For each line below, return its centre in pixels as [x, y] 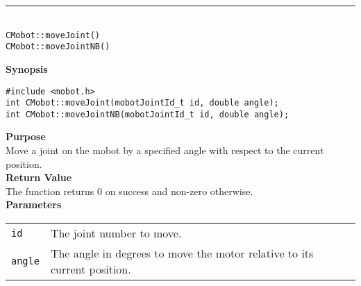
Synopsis [27, 68]
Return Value [39, 177]
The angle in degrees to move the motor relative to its [182, 253]
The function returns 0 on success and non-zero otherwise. [129, 191]
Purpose [26, 136]
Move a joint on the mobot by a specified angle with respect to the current [165, 150]
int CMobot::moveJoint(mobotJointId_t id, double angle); [142, 103]
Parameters [34, 204]
